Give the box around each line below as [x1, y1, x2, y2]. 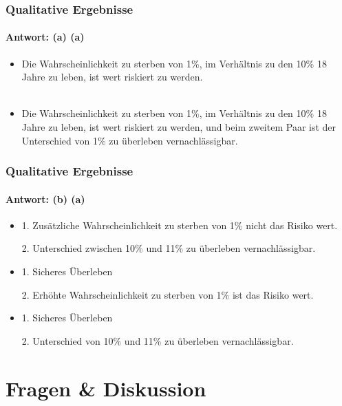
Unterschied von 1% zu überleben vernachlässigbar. [21, 133, 238, 147]
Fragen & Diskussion [6, 374, 206, 402]
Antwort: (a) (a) [6, 30, 85, 44]
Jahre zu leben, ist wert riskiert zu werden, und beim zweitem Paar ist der [21, 120, 336, 134]
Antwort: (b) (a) [6, 191, 85, 206]
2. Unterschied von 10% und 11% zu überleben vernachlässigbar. [21, 333, 294, 348]
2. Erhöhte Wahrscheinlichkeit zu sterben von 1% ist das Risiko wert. [21, 287, 314, 301]
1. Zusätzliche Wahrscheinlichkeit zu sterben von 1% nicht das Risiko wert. [21, 217, 338, 232]
